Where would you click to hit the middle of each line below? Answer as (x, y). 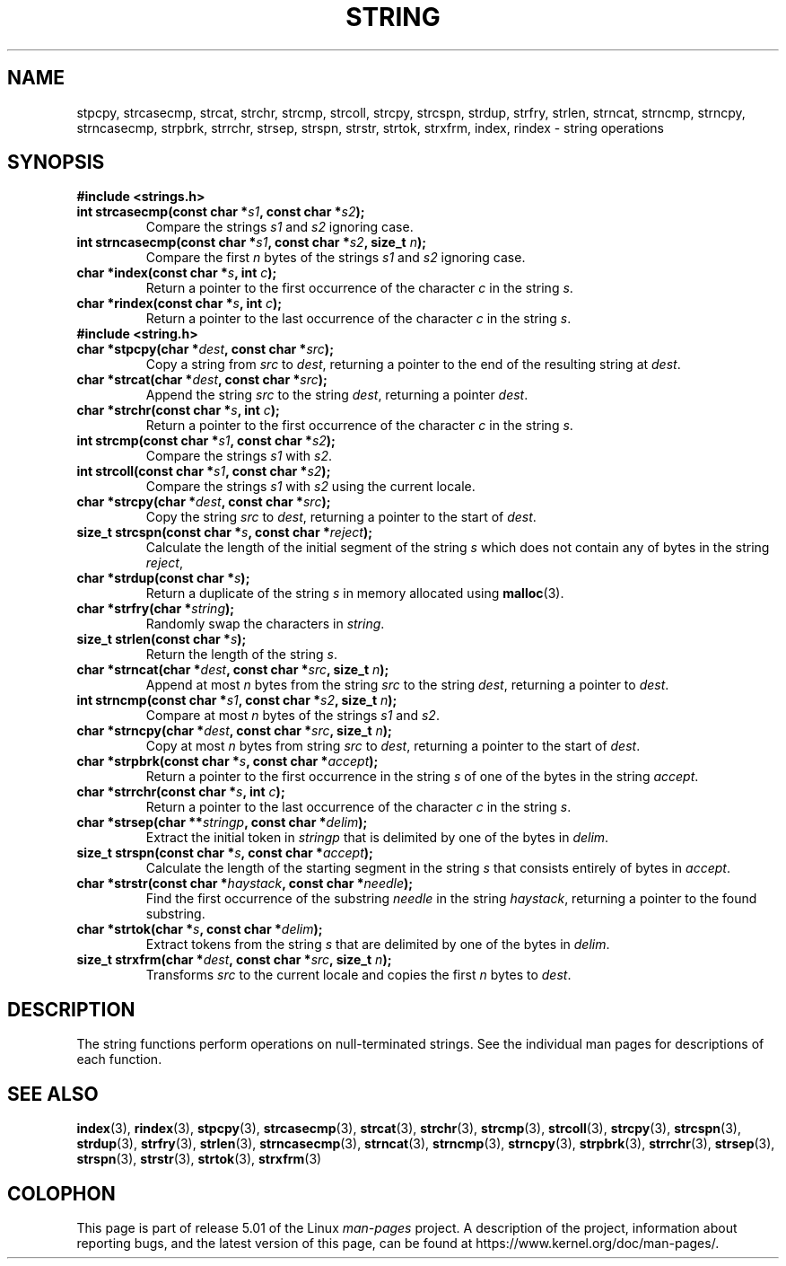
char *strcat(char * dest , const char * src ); (202, 380)
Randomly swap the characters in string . (265, 624)
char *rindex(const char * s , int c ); (179, 303)
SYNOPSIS (56, 163)
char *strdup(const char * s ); (163, 578)
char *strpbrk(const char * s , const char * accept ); (227, 761)
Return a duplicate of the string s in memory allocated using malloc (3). (355, 593)
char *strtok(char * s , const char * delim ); (200, 929)
